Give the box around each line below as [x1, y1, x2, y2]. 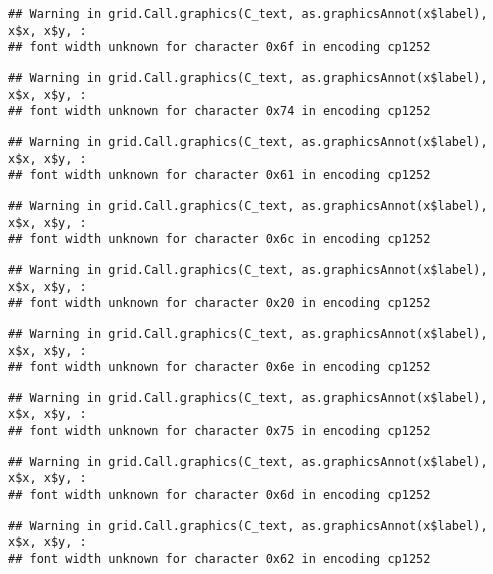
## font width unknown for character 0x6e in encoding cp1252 [8, 360, 431, 375]
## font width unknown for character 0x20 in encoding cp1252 [8, 296, 431, 311]
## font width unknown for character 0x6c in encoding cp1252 [8, 232, 431, 247]
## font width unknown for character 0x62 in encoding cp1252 [8, 552, 431, 567]
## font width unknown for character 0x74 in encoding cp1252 [8, 104, 431, 119]
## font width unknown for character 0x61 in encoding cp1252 [8, 168, 431, 183]
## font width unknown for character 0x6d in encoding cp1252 [8, 488, 431, 503]
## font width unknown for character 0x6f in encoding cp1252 [8, 40, 431, 55]
